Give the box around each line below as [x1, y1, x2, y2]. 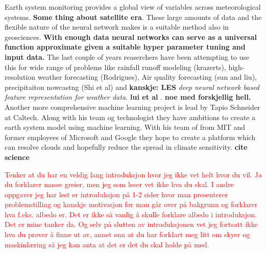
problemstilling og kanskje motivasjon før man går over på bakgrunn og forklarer [5, 199, 258, 210]
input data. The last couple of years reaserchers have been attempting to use [5, 51, 250, 62]
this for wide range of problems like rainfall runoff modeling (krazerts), [5, 61, 226, 72]
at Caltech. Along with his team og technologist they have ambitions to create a [5, 111, 255, 122]
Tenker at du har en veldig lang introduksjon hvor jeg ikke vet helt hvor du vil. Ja [5, 169, 262, 179]
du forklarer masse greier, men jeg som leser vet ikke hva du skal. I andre [5, 179, 234, 190]
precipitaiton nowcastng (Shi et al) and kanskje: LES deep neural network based [5, 81, 260, 92]
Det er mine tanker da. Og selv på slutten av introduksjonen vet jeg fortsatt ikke [5, 219, 258, 229]
